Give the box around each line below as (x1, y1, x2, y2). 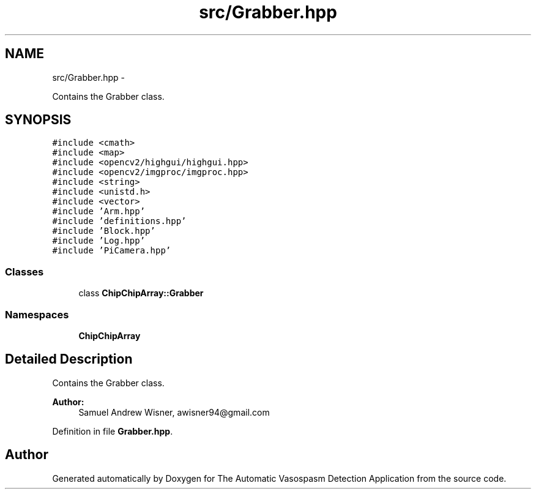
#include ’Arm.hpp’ (52, 206, 146, 217)
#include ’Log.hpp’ (52, 236, 146, 246)
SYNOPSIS (5, 112, 72, 128)
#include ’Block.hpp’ (52, 226, 155, 236)
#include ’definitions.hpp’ (52, 216, 187, 226)
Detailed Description (5, 351, 133, 367)
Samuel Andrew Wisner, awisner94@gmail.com (78, 406, 270, 417)
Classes (5, 265, 44, 278)
